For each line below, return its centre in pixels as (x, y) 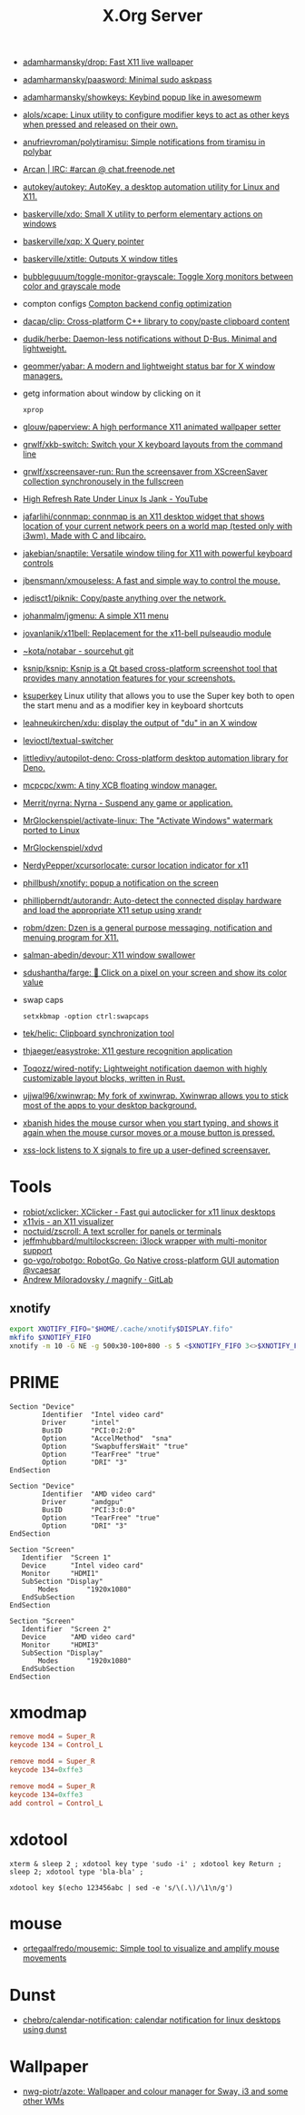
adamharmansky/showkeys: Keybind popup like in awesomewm (142, 97)
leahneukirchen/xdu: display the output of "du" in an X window (140, 723)
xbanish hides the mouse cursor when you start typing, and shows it (150, 1123)
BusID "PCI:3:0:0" (89, 1510)
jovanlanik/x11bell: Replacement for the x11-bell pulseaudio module (147, 634)
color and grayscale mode (71, 286)
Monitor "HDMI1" (60, 1573)
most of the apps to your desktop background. (109, 1106)
